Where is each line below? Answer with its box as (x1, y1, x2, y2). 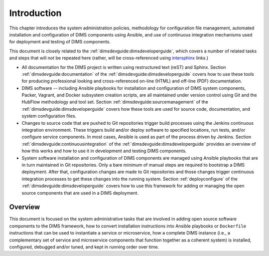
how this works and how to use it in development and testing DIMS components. (21, 148, 187, 154)
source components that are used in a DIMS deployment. (21, 190, 139, 196)
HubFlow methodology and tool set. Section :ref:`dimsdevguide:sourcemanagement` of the (21, 99, 209, 105)
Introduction (9, 7, 62, 18)
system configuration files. (21, 113, 77, 119)
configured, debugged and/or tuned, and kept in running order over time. (9, 244, 159, 250)
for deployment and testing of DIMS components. (9, 39, 111, 45)
